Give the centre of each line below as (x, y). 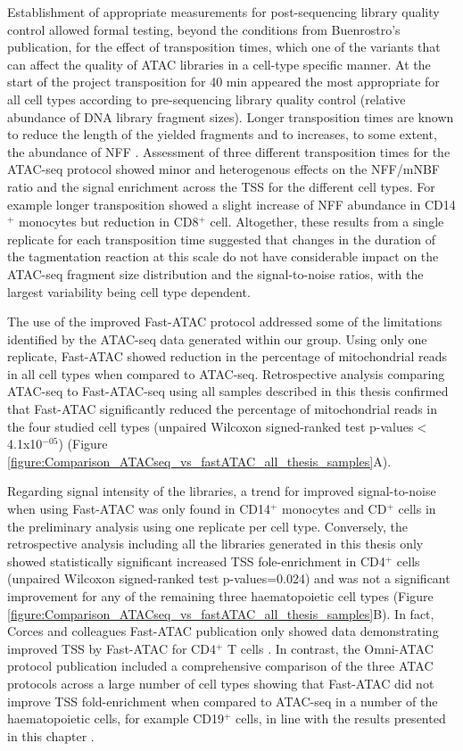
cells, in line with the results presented (341, 718)
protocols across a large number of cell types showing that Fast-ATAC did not (221, 683)
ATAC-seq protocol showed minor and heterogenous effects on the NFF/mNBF (223, 169)
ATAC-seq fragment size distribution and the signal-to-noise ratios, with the (215, 273)
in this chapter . (51, 735)
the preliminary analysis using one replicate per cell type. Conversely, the (207, 526)
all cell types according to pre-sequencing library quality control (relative (207, 99)
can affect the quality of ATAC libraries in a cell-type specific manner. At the (219, 64)
